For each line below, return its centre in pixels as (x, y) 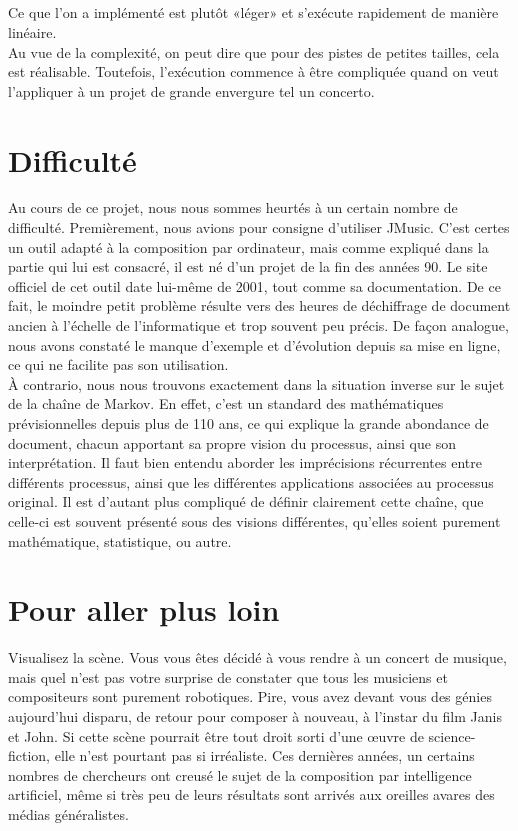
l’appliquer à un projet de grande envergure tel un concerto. (191, 90)
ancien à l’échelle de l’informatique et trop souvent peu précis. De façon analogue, (258, 325)
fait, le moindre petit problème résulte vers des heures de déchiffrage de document (259, 305)
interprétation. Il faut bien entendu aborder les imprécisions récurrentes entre (245, 462)
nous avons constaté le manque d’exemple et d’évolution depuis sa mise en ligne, (254, 344)
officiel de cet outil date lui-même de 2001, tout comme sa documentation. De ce (254, 285)
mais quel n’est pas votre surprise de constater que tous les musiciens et (228, 676)
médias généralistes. (68, 814)
